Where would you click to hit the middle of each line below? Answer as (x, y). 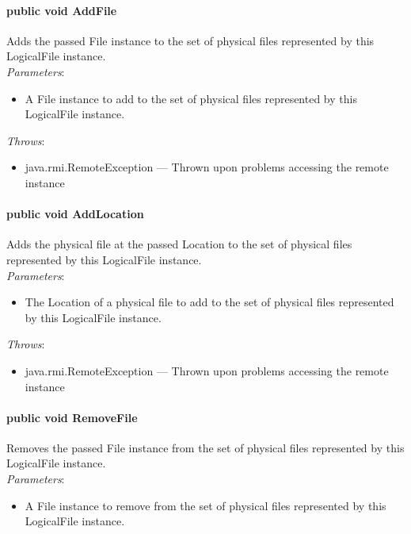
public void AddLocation (75, 214)
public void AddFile (62, 10)
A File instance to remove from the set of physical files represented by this (205, 505)
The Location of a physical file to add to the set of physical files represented (209, 302)
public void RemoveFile (72, 417)
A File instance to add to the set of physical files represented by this (191, 98)
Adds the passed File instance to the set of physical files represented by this (190, 40)
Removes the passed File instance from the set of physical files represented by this (205, 447)
